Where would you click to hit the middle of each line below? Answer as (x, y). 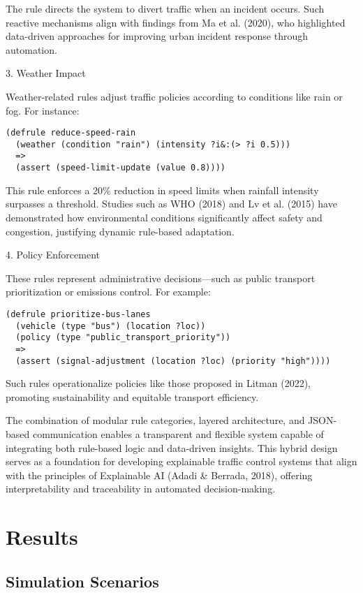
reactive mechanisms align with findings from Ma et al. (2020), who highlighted (176, 22)
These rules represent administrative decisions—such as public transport (161, 278)
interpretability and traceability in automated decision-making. (141, 489)
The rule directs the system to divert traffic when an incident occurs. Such (165, 8)
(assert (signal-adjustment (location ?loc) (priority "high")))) (173, 361)
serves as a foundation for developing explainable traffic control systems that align (181, 461)
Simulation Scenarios (82, 581)
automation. (31, 49)
